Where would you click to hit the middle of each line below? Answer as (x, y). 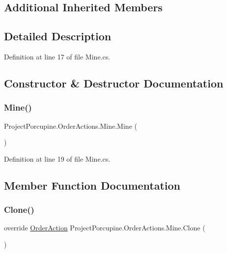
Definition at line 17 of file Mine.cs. (57, 56)
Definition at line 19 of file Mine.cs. (57, 158)
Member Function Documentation (92, 185)
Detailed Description (58, 36)
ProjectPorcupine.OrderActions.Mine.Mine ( (71, 126)
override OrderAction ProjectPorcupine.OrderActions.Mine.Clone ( (105, 228)
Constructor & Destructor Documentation (114, 83)
